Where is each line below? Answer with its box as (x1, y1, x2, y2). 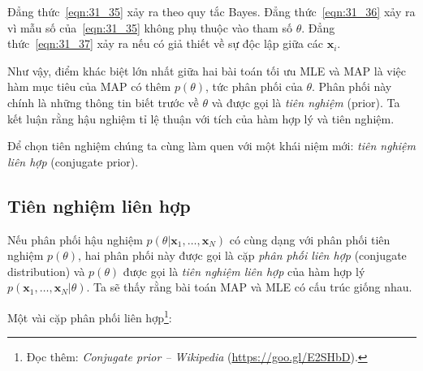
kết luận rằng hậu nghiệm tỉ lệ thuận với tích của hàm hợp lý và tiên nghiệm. (7, 110, 395, 127)
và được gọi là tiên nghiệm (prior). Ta (211, 93, 400, 110)
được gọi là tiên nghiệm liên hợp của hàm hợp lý (123, 262, 365, 279)
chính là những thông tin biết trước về (7, 93, 199, 110)
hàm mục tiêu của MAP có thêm (7, 78, 171, 95)
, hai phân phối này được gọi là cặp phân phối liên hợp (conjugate (78, 247, 407, 264)
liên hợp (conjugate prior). (7, 153, 139, 170)
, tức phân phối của (205, 78, 303, 95)
